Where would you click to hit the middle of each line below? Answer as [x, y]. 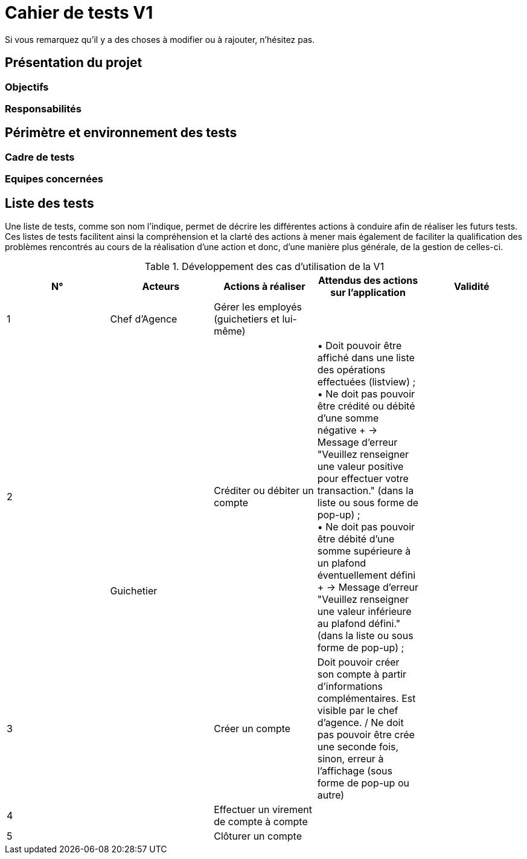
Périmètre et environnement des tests [121, 133]
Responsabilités [43, 108]
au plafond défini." [359, 624]
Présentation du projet [74, 63]
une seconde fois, [358, 747]
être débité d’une [356, 539]
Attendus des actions [368, 281]
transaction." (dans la [366, 491]
